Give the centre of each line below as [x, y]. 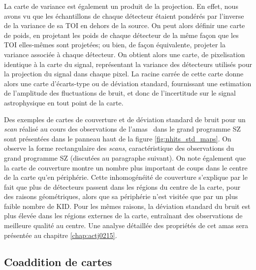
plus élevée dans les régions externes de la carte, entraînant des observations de [123, 216]
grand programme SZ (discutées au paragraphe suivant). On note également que [125, 157]
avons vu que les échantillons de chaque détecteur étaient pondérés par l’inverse [124, 16]
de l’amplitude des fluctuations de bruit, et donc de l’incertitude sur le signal [120, 93]
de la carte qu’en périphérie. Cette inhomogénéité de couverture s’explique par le [126, 177]
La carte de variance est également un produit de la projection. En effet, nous [121, 6]
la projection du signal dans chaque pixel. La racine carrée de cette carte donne [124, 74]
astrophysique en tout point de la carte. [64, 102]
